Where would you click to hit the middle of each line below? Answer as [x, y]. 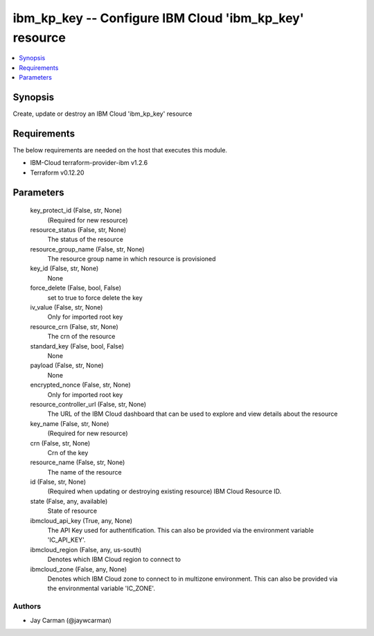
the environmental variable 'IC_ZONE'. [101, 588]
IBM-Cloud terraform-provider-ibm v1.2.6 [89, 163]
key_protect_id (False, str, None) [76, 211]
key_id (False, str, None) [64, 268]
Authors [27, 606]
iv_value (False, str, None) [66, 308]
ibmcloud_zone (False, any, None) [79, 569]
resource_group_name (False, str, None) [87, 249]
